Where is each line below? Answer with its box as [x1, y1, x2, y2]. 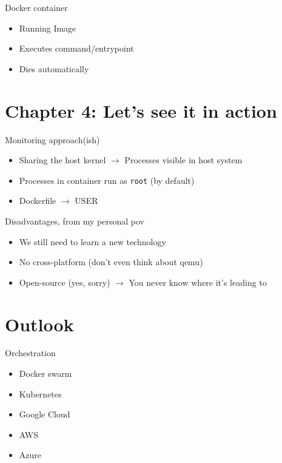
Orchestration [5, 346, 56, 359]
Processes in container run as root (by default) [19, 174, 195, 186]
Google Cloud [19, 408, 70, 421]
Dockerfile [19, 194, 56, 207]
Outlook [5, 311, 74, 336]
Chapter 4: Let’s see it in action [5, 98, 277, 123]
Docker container [5, 1, 68, 13]
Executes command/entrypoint [19, 42, 134, 55]
